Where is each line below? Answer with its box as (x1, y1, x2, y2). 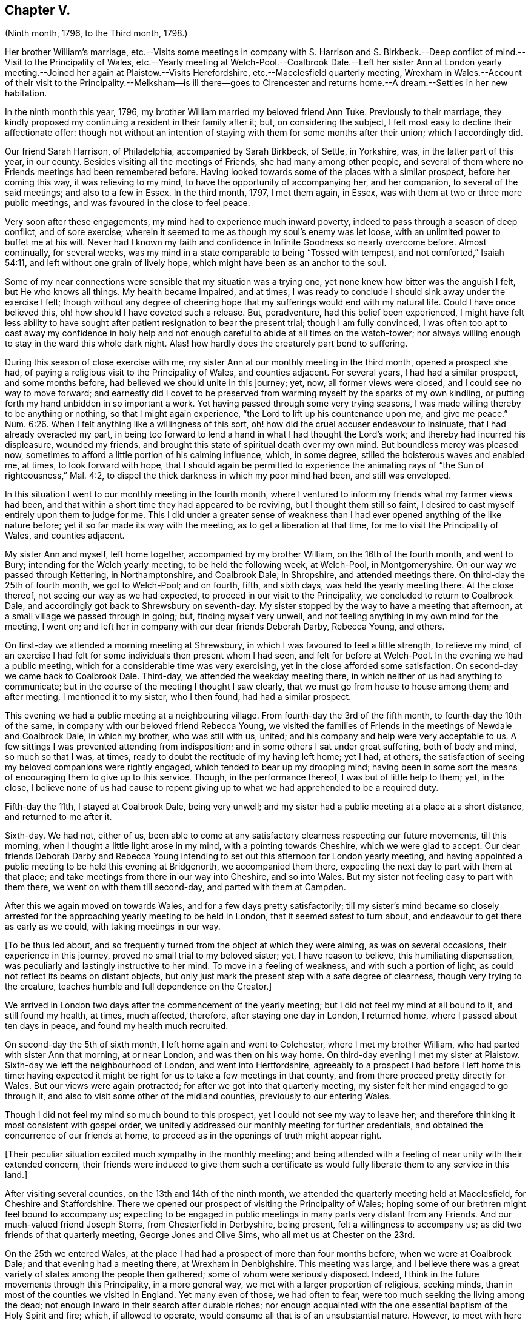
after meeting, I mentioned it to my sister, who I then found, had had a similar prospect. (5, 691, 352, 702)
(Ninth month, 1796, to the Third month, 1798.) (5, 28, 188, 39)
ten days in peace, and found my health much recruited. (5, 1020, 229, 1031)
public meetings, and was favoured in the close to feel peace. (5, 198, 250, 208)
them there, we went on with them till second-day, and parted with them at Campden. (5, 882, 346, 893)
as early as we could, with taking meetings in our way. (5, 921, 221, 932)
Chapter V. (5, 2, 71, 18)
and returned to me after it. (5, 811, 112, 822)
